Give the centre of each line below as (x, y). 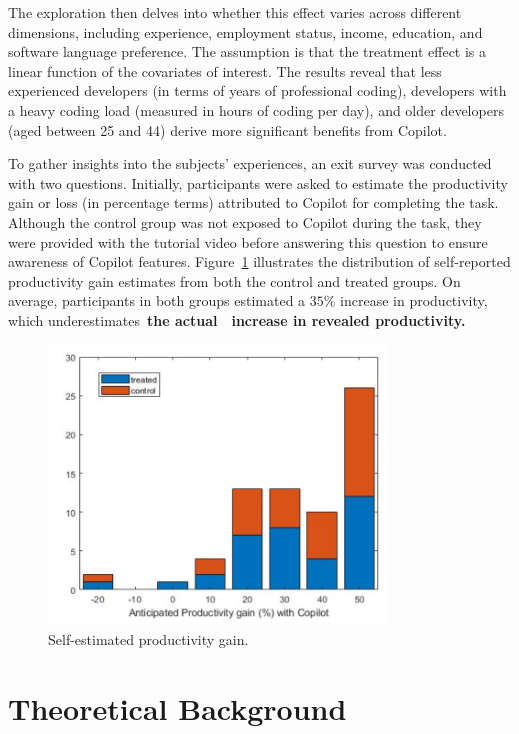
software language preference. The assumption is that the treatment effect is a (247, 51)
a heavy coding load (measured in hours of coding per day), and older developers (256, 109)
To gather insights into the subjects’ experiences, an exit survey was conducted (250, 163)
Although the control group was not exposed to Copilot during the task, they (245, 221)
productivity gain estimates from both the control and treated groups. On (234, 280)
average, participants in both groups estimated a (157, 300)
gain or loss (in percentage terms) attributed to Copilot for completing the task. (253, 202)
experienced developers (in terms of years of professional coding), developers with (257, 90)
